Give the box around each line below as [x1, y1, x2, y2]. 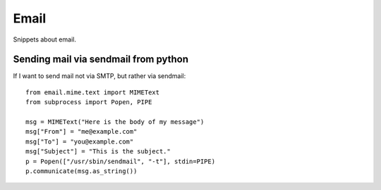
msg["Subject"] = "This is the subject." [25, 148, 171, 156]
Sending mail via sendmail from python [13, 53, 189, 65]
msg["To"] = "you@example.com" [25, 137, 134, 146]
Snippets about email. [13, 35, 77, 44]
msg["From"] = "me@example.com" [25, 127, 138, 136]
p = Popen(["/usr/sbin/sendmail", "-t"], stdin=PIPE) [25, 157, 215, 165]
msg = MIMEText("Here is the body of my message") [25, 118, 205, 126]
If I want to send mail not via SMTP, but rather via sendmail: [13, 72, 186, 80]
